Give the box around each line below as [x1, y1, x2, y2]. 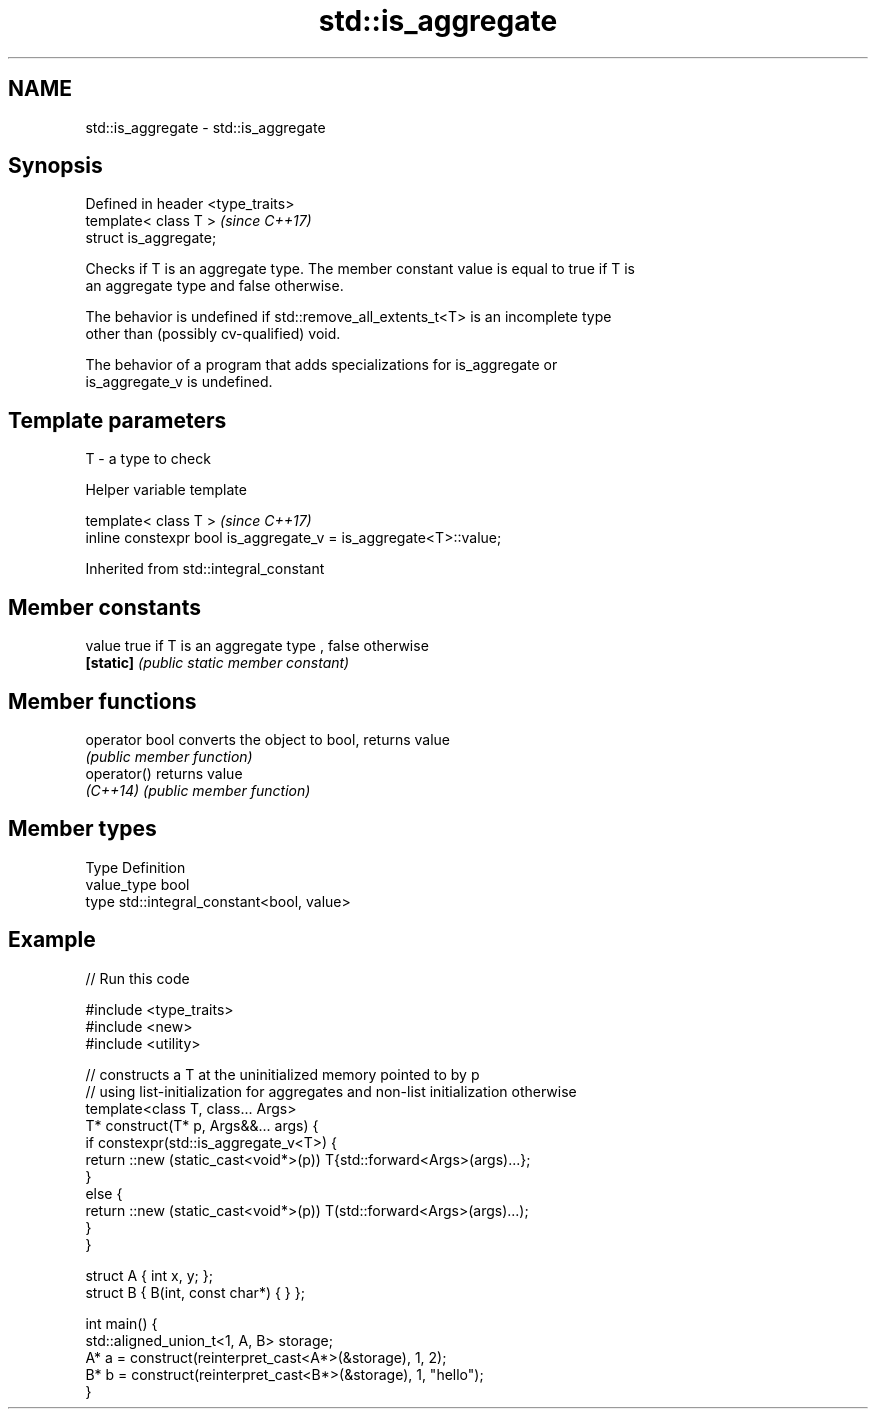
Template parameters [8, 407, 227, 433]
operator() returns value [85, 764, 243, 782]
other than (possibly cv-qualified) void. [85, 325, 341, 343]
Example [8, 927, 96, 953]
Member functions [8, 688, 197, 714]
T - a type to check [85, 450, 211, 468]
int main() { [85, 1314, 158, 1332]
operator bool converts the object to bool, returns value [85, 730, 450, 748]
